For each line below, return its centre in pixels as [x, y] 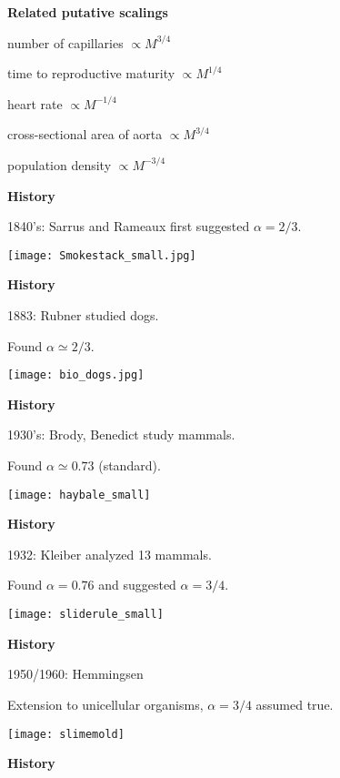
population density [60, 164]
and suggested [137, 585]
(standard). [130, 465]
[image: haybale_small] [79, 495]
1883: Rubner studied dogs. [83, 315]
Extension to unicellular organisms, [105, 704]
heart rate [35, 103]
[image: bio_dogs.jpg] [76, 375]
